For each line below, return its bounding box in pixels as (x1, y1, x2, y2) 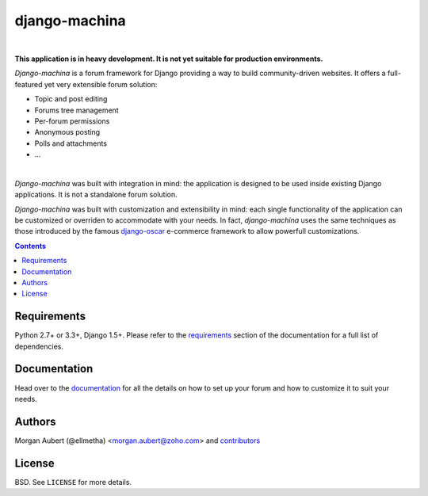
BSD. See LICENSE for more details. (14, 477, 132, 486)
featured (14, 79, 43, 89)
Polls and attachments (34, 139, 107, 148)
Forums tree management (34, 105, 119, 115)
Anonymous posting (34, 128, 101, 137)
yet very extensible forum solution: (44, 79, 158, 89)
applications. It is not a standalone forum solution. (14, 190, 178, 200)
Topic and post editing (34, 94, 108, 104)
